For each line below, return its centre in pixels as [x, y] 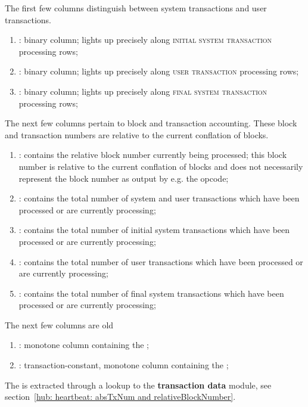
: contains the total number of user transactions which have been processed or [161, 261]
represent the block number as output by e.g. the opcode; [124, 178]
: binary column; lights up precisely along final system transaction [143, 91]
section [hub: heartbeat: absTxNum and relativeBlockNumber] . [120, 397]
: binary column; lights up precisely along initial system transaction [145, 40]
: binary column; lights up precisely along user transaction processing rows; [159, 71]
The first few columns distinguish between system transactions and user [136, 8]
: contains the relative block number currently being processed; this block [153, 155]
